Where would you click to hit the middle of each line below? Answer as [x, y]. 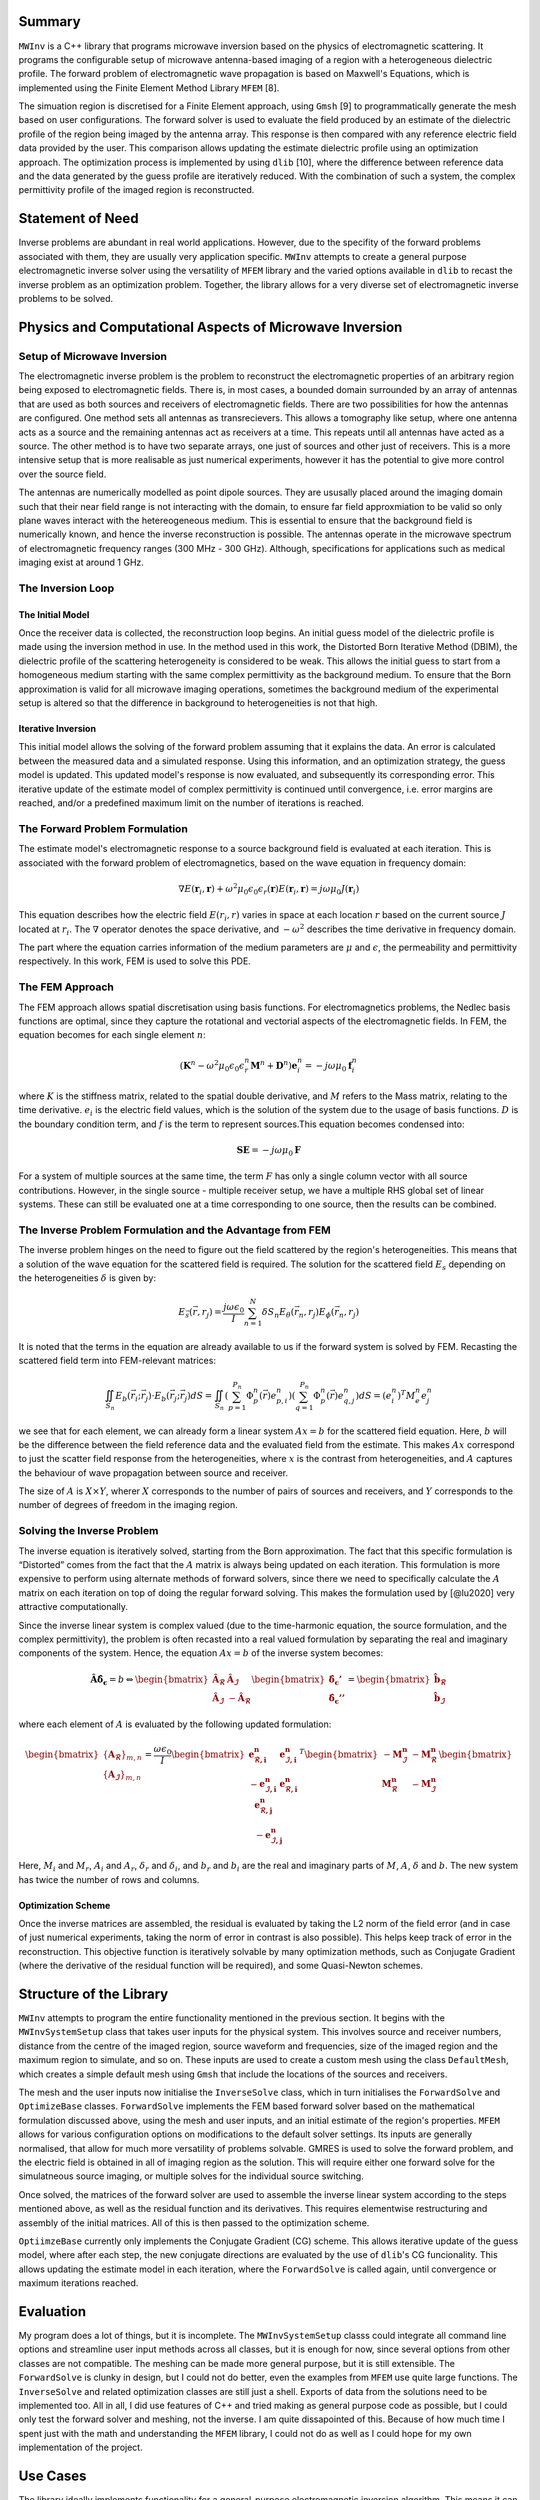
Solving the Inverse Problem [88, 1531]
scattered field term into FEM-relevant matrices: [117, 1361]
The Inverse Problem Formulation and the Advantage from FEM [174, 1230]
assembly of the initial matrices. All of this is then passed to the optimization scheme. [194, 2222]
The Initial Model [54, 614]
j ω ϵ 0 [234, 1308]
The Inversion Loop [66, 588]
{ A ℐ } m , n [122, 1775]
